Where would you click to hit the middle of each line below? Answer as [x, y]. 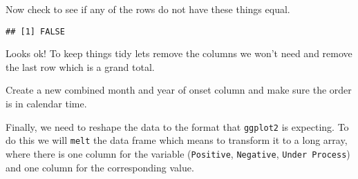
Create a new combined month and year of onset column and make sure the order [179, 90]
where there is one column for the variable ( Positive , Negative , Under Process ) [178, 153]
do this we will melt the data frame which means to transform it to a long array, [177, 140]
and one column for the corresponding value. [100, 167]
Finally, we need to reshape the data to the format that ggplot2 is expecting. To [177, 126]
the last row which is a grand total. [80, 66]
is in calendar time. [46, 104]
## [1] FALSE [35, 31]
